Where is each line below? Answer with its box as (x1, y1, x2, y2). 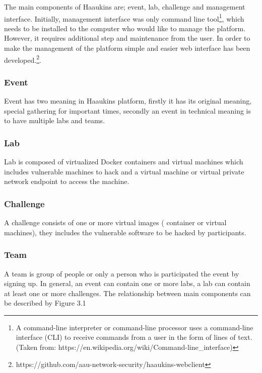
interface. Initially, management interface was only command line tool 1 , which (4, 12, 244, 24)
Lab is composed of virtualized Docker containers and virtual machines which (4, 156, 243, 167)
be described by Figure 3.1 (4, 298, 86, 308)
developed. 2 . (4, 53, 41, 65)
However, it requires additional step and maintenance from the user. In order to (4, 33, 250, 43)
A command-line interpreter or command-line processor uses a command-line (16, 322, 253, 332)
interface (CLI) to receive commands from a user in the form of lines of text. (16, 332, 252, 342)
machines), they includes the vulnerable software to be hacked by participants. (4, 227, 246, 237)
